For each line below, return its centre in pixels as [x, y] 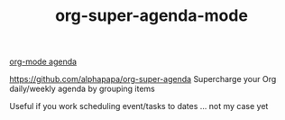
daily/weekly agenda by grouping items [82, 89]
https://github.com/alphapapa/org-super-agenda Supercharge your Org [143, 79]
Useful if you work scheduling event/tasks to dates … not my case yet [139, 106]
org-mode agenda [43, 62]
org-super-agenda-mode [152, 16]
